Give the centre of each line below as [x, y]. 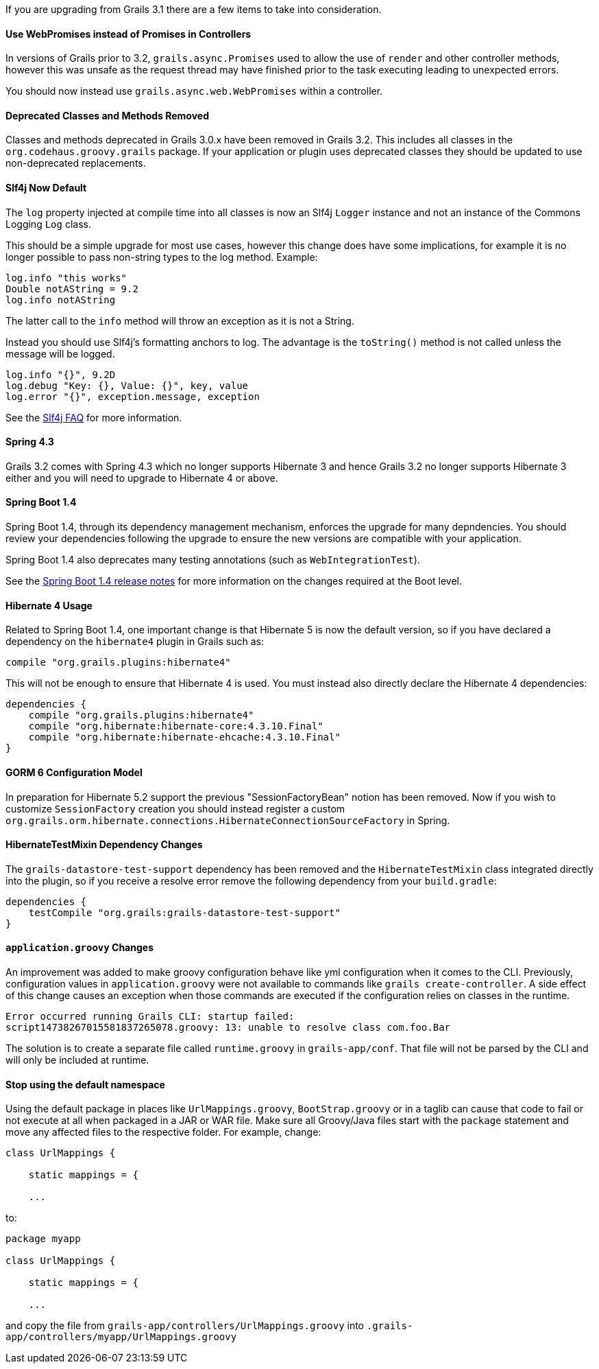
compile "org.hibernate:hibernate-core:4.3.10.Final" [176, 726]
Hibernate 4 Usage [49, 605]
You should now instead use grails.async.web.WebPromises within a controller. [194, 91]
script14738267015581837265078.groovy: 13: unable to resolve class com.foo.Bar [228, 1027]
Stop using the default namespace [85, 1084]
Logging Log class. [48, 224]
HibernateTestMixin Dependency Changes [104, 845]
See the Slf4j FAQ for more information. [94, 417]
